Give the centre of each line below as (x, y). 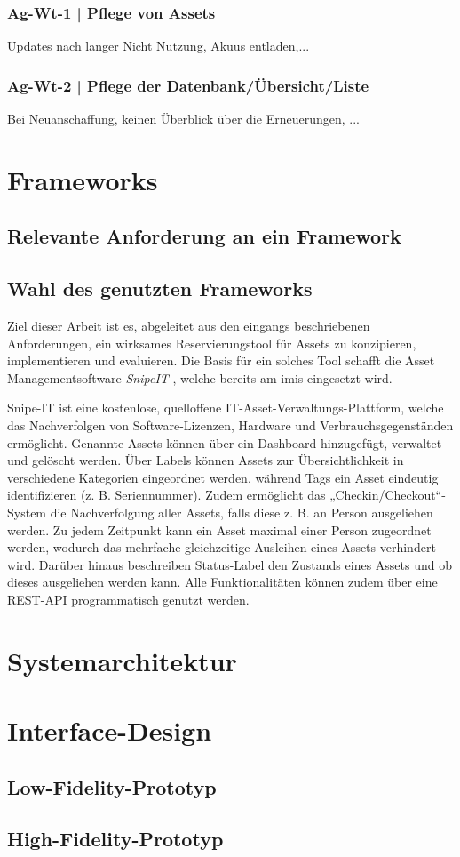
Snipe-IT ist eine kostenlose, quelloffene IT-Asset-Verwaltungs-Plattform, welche (226, 408)
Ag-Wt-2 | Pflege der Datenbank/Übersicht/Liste (188, 85)
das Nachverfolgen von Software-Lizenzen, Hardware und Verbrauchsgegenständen (230, 424)
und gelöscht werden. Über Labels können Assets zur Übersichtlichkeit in (206, 460)
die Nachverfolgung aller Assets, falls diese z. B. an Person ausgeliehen (242, 512)
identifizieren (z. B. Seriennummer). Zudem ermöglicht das (167, 495)
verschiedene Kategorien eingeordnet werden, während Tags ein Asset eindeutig (223, 477)
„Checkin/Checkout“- (388, 495)
